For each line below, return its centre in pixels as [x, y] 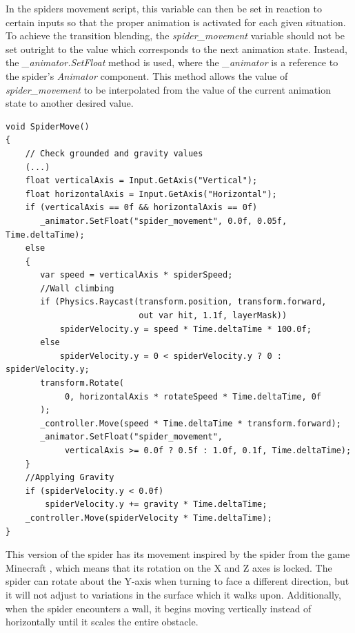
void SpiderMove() [48, 126]
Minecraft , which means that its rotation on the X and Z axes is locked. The [169, 567]
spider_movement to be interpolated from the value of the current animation [168, 89]
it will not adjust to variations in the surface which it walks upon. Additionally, [173, 594]
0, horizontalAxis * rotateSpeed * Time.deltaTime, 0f [193, 396]
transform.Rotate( [82, 383]
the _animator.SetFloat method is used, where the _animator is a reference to [172, 62]
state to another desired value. [70, 103]
